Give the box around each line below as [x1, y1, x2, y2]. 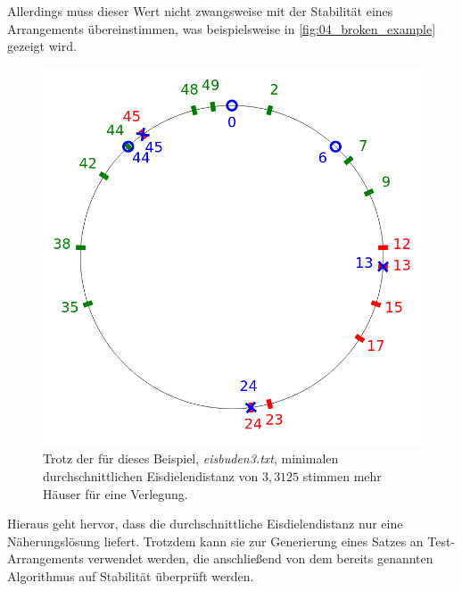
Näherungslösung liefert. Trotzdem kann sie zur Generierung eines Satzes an [7, 531, 424, 550]
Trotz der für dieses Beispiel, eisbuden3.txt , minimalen [43, 449, 339, 468]
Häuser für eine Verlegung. [43, 484, 188, 503]
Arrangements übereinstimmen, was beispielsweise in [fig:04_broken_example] [7, 19, 436, 37]
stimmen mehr [302, 466, 382, 485]
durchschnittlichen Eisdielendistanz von [43, 466, 259, 485]
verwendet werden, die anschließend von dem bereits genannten [87, 549, 433, 568]
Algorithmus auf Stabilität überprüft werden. [7, 566, 254, 585]
